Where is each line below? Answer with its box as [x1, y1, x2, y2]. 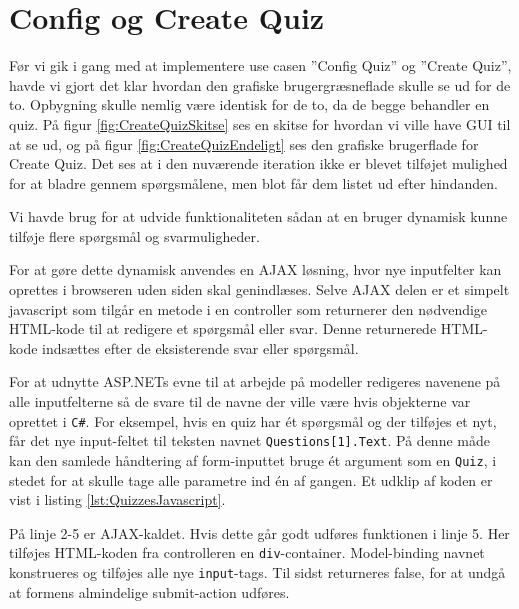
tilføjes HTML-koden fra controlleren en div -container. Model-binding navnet [9, 542, 485, 563]
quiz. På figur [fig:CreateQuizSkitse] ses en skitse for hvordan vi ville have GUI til [9, 113, 511, 134]
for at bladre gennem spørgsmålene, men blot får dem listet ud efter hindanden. [9, 172, 498, 193]
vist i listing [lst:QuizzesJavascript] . [9, 489, 226, 510]
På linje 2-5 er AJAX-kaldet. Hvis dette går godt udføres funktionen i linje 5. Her [9, 522, 510, 543]
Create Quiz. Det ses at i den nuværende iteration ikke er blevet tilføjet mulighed [9, 153, 508, 174]
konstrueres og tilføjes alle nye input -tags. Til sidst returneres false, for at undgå [9, 562, 506, 583]
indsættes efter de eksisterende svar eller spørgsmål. [42, 337, 359, 358]
